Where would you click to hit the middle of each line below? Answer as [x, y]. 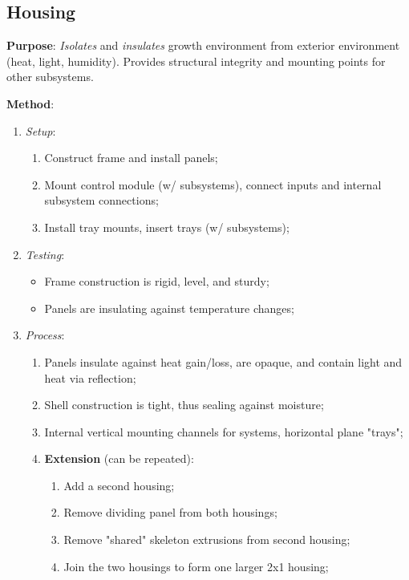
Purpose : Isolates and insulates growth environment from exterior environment [203, 45]
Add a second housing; [119, 485]
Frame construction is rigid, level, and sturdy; [157, 281]
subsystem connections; [101, 200]
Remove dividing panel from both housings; [170, 512]
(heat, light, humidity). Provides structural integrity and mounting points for [196, 61]
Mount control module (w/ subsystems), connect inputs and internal [213, 184]
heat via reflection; [90, 377]
